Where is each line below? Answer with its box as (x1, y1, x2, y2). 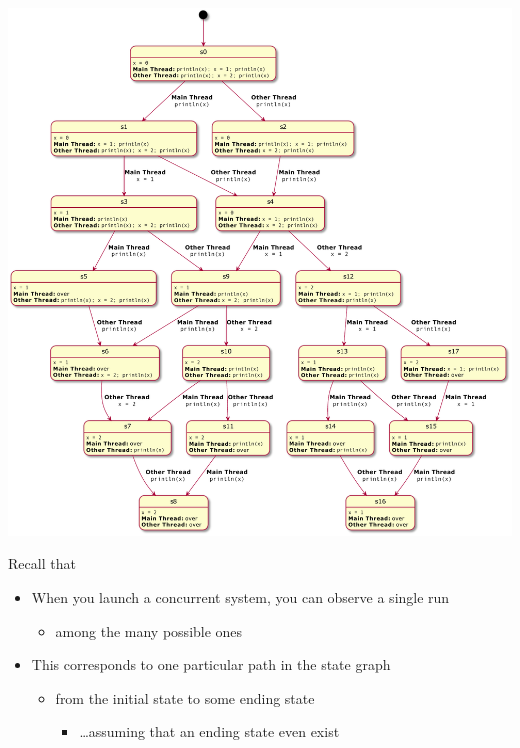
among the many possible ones (55, 620, 243, 641)
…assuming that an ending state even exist (79, 721, 340, 742)
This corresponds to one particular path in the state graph (31, 654, 391, 675)
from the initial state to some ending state (55, 687, 315, 708)
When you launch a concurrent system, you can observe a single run (31, 586, 450, 607)
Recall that (8, 553, 76, 574)
